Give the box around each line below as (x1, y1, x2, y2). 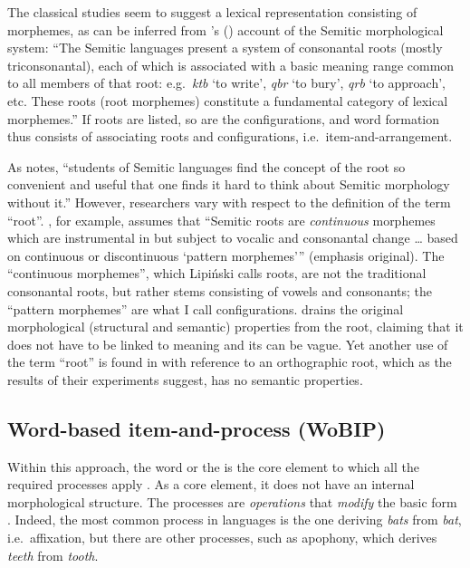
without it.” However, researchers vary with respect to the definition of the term (7, 192, 451, 211)
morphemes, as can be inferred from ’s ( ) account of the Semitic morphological (7, 20, 444, 39)
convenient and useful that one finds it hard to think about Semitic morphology (7, 175, 450, 194)
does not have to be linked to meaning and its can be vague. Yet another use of (7, 334, 448, 353)
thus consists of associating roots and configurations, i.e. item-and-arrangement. (7, 127, 453, 146)
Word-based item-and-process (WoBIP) (7, 414, 386, 442)
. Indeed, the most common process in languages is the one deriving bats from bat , (7, 510, 462, 529)
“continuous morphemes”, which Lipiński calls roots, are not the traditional (7, 264, 427, 283)
